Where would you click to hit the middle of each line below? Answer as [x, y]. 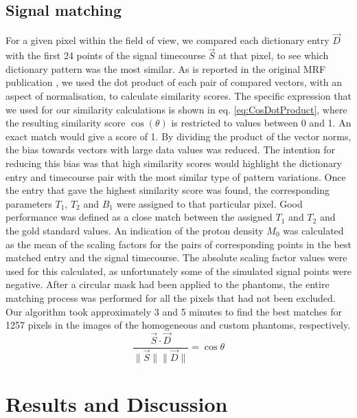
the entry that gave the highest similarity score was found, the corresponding [168, 190]
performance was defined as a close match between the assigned [139, 217]
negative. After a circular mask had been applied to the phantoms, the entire [168, 284]
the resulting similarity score [66, 123]
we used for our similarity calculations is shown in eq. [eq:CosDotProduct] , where [176, 109]
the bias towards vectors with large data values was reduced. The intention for [171, 150]
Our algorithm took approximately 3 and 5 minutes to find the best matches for [174, 311]
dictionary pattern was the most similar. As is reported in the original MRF [166, 68]
